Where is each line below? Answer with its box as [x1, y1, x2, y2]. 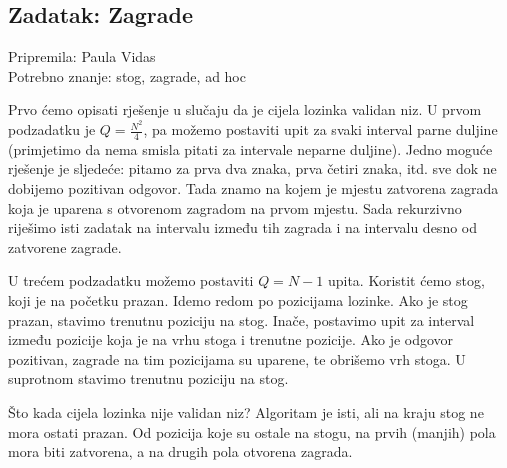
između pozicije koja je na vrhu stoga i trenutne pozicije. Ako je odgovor [8, 329, 454, 350]
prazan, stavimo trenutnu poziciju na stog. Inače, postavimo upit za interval [8, 309, 475, 330]
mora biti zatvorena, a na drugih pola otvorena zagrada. [8, 441, 353, 462]
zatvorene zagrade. [8, 236, 122, 257]
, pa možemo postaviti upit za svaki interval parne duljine [143, 119, 498, 140]
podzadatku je [8, 119, 96, 140]
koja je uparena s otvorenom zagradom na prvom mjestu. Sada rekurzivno [8, 197, 462, 218]
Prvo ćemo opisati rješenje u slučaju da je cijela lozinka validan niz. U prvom [8, 99, 482, 120]
